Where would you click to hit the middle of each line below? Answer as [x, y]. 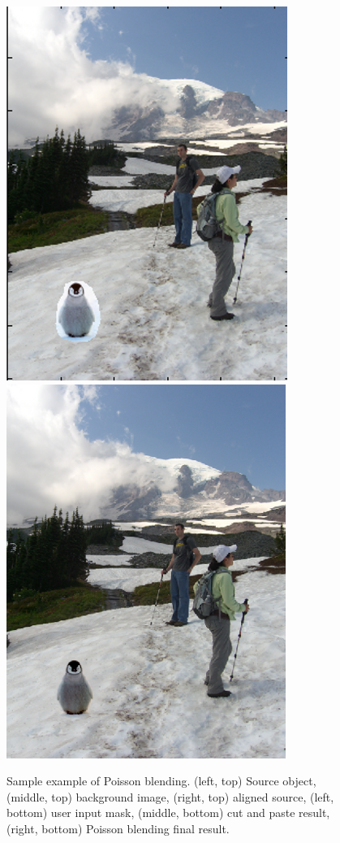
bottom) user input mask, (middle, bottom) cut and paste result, [168, 813]
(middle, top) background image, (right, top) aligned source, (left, [170, 796]
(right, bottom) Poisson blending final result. [118, 828]
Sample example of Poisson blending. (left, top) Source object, [161, 781]
